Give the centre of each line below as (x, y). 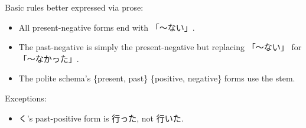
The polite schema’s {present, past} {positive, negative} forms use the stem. (157, 78)
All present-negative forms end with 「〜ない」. (107, 27)
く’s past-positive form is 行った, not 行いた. (101, 118)
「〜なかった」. (49, 58)
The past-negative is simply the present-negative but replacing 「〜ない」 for (160, 47)
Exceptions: (26, 98)
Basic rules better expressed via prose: (74, 7)
